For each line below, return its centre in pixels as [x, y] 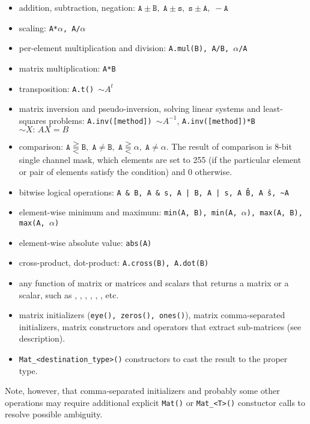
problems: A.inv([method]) [100, 120]
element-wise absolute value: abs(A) [85, 242]
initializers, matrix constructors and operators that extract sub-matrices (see [160, 326]
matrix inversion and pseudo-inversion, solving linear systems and [140, 109]
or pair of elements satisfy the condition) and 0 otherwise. [126, 172]
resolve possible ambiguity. [54, 414]
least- [273, 109]
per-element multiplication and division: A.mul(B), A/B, [124, 48]
